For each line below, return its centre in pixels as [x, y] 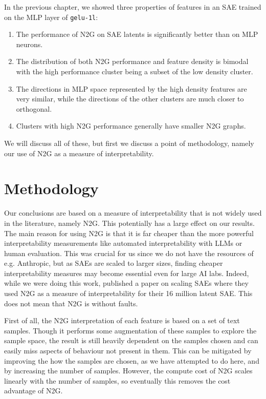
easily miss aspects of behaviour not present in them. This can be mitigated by [128, 351]
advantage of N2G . [34, 391]
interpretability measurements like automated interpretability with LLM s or [123, 243]
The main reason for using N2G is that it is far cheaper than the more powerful [129, 233]
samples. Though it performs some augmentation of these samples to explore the [130, 330]
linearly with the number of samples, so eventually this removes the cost [117, 380]
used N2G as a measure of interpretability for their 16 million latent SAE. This [128, 293]
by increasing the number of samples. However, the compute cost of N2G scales [128, 371]
